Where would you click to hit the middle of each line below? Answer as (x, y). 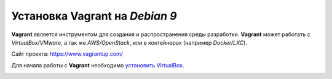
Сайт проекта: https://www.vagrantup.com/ (67, 54)
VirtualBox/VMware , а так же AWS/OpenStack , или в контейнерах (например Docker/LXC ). (129, 42)
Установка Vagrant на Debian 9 (94, 16)
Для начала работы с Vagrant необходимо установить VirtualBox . (98, 65)
